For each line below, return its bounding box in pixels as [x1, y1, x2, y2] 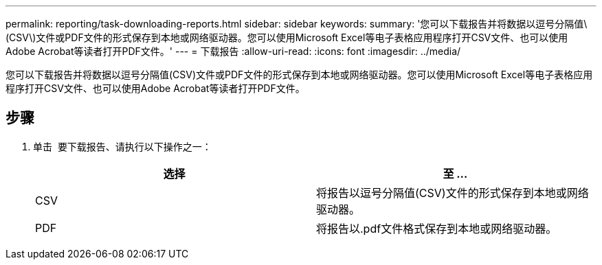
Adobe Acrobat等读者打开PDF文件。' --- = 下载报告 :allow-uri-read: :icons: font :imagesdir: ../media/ [5, 45, 461, 57]
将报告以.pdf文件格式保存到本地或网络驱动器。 [316, 221, 557, 235]
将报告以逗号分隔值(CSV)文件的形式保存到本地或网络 [316, 185, 589, 200]
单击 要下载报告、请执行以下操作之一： [33, 140, 212, 152]
